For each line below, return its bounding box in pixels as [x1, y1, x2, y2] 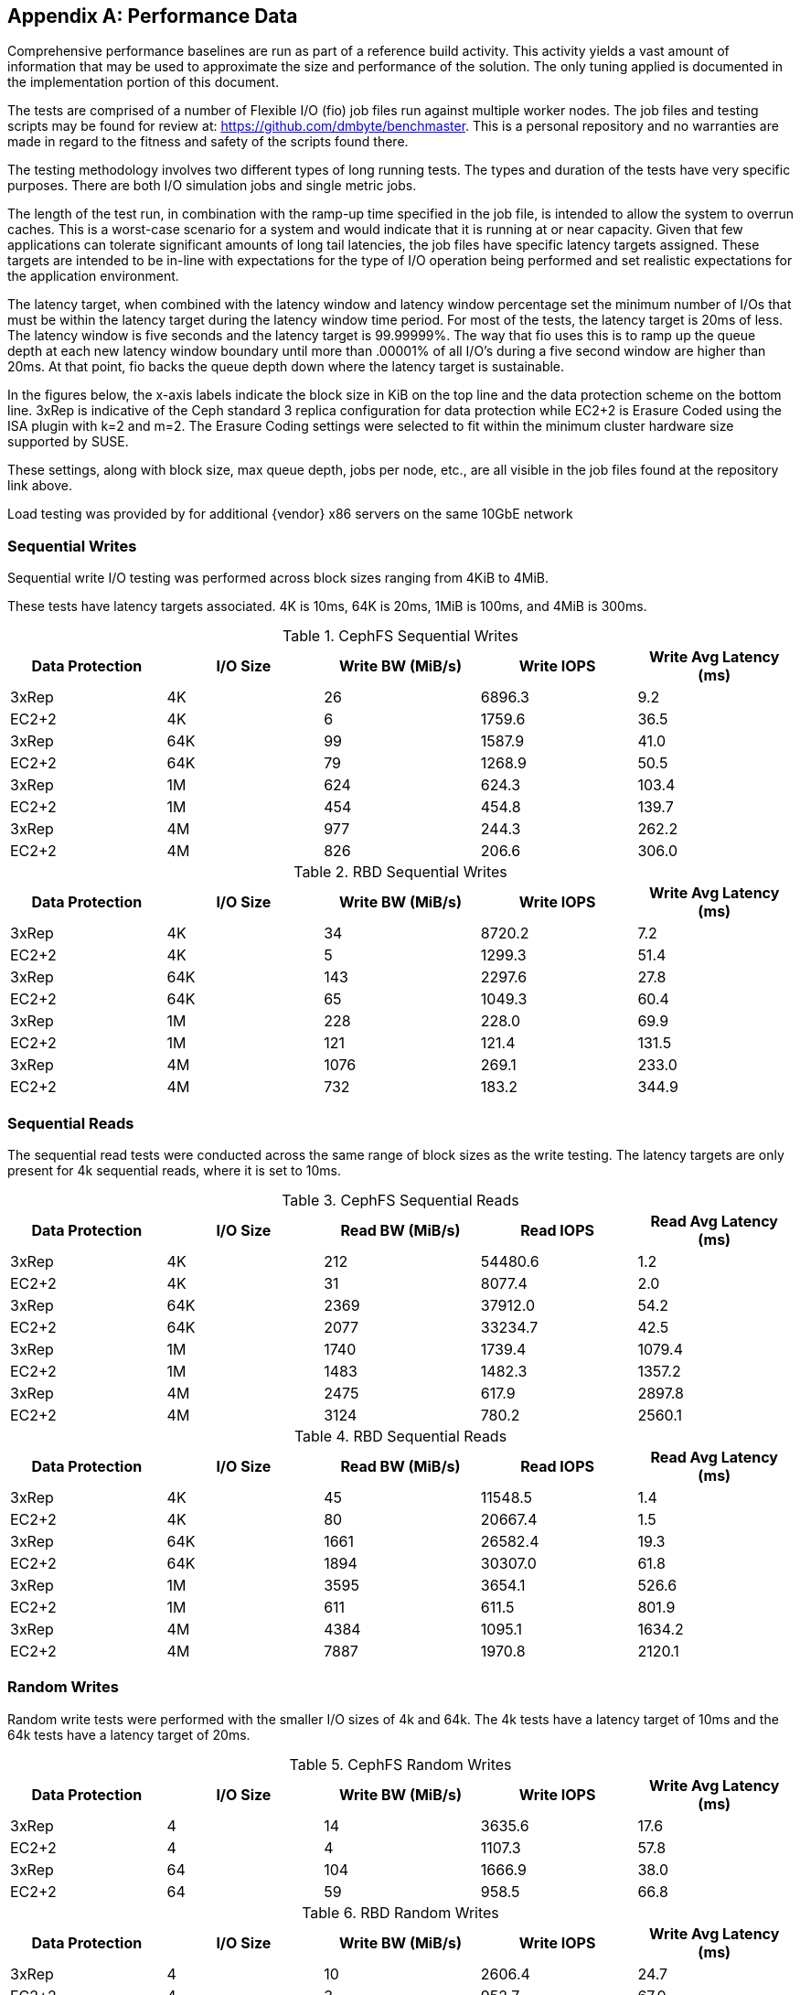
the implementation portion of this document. [7, 74, 280, 91]
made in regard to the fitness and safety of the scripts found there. [7, 134, 409, 150]
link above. [7, 477, 73, 494]
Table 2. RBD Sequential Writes [293, 863, 507, 882]
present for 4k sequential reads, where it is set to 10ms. [7, 1162, 341, 1178]
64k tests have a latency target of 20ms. [7, 1726, 251, 1743]
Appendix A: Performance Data [7, 5, 298, 27]
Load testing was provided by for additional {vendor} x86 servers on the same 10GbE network [7, 506, 573, 522]
